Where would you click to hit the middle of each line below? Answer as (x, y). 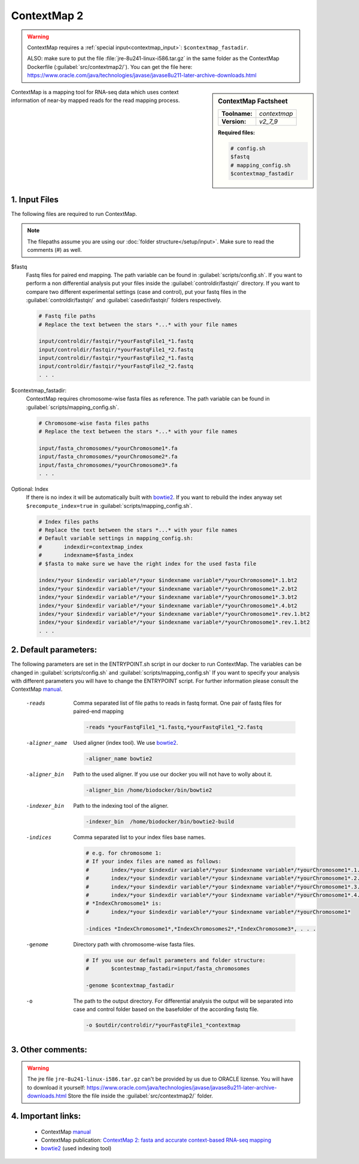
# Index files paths (69, 521)
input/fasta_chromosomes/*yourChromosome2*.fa (108, 457)
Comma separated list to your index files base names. (139, 837)
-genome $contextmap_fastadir (130, 985)
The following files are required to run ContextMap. (74, 214)
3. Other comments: (49, 1049)
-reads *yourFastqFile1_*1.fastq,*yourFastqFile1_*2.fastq (174, 727)
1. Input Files (35, 199)
